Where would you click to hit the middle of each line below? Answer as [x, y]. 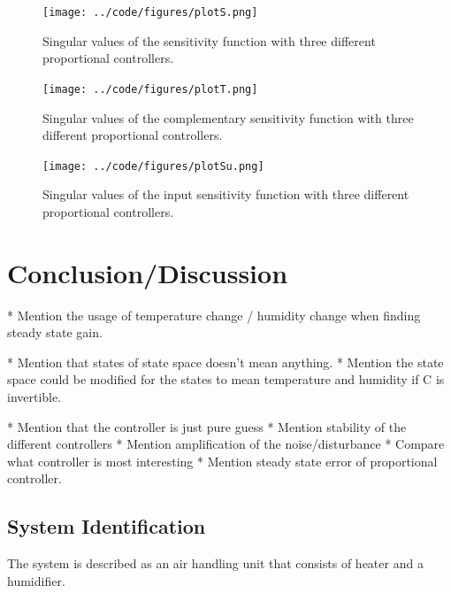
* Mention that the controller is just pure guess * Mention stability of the [207, 426]
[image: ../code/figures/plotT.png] [150, 89]
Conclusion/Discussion [148, 272]
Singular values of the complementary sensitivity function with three [228, 117]
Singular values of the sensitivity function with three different [209, 40]
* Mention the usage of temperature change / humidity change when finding [214, 315]
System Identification [107, 526]
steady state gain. [55, 332]
